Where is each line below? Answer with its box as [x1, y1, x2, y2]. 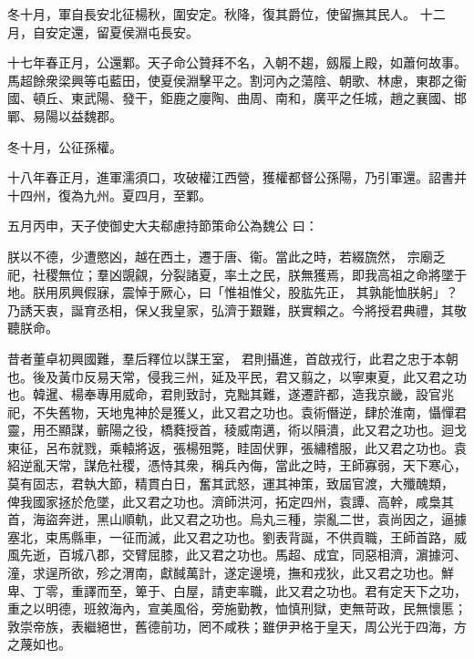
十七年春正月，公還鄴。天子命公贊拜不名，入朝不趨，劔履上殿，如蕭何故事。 [7, 53, 467, 72]
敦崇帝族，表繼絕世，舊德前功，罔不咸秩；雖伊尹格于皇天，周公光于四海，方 [7, 616, 467, 635]
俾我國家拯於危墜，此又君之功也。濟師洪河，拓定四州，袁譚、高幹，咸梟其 [7, 491, 454, 510]
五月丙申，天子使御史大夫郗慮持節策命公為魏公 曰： [7, 216, 318, 235]
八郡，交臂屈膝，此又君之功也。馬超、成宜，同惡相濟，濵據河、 [83, 545, 467, 564]
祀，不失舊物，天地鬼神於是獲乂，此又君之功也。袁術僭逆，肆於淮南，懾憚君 [7, 402, 467, 421]
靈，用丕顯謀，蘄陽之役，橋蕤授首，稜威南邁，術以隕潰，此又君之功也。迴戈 [7, 420, 467, 439]
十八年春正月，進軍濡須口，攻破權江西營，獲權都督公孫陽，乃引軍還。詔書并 [7, 168, 467, 187]
